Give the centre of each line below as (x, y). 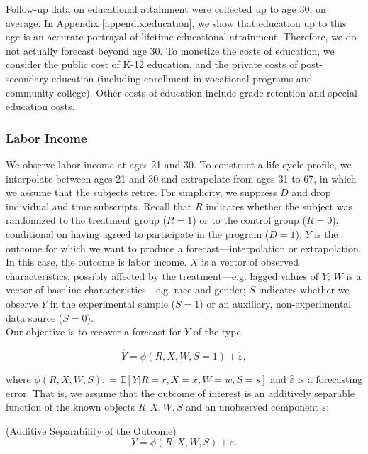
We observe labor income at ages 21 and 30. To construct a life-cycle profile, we (179, 164)
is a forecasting (330, 378)
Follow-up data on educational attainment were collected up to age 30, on (166, 9)
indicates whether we (304, 290)
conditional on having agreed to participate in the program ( (138, 233)
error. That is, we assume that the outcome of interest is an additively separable (180, 393)
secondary (27, 78)
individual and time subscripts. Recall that (99, 206)
